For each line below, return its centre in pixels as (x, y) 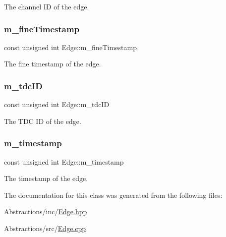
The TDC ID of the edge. (43, 121)
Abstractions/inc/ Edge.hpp (46, 211)
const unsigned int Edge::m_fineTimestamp (70, 47)
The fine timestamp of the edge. (53, 64)
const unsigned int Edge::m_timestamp (64, 161)
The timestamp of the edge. (46, 178)
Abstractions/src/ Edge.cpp (45, 228)
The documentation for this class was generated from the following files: (113, 195)
